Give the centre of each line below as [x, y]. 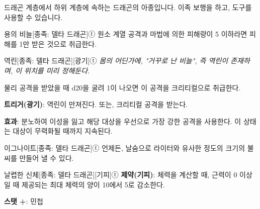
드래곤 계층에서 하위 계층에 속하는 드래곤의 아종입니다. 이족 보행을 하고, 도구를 [128, 7]
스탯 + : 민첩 [24, 201]
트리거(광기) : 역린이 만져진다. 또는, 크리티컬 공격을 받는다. [96, 104]
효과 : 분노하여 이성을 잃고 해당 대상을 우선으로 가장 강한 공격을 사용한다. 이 [123, 121]
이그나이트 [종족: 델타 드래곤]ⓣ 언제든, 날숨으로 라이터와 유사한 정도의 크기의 [125, 147]
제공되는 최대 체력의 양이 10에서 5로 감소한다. [93, 184]
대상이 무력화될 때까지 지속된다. [63, 131]
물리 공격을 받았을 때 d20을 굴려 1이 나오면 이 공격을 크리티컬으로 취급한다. [122, 87]
